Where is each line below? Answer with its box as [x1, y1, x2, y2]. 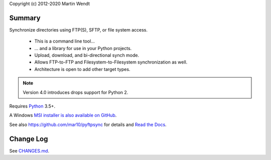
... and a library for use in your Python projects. [34, 45, 132, 51]
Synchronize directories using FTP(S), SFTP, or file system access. [9, 26, 148, 32]
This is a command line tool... [34, 38, 95, 44]
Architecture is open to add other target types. [34, 66, 130, 72]
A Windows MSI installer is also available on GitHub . [9, 112, 117, 118]
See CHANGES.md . [9, 147, 50, 153]
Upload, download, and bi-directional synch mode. [34, 52, 140, 58]
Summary [9, 13, 41, 22]
